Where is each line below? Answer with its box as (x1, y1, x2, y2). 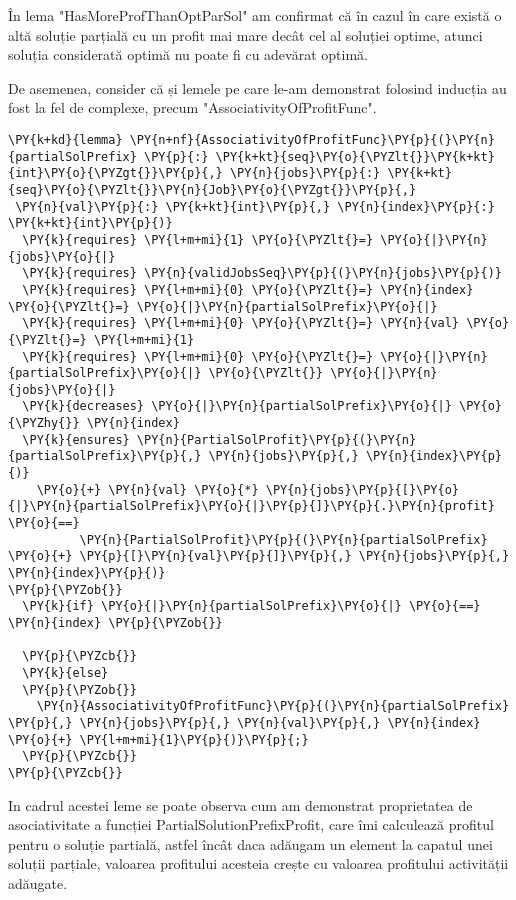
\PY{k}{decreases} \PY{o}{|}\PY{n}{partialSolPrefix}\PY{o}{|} (22, 399, 452, 414)
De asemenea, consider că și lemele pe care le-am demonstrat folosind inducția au (8, 77, 507, 98)
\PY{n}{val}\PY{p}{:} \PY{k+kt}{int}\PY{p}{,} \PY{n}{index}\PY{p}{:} (15, 199, 495, 214)
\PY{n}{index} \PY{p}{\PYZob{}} (8, 616, 223, 630)
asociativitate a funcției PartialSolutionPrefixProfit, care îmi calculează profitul (8, 814, 494, 835)
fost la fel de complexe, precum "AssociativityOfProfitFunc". (8, 97, 377, 118)
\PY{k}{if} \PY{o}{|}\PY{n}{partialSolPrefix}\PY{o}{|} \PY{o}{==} (22, 599, 481, 614)
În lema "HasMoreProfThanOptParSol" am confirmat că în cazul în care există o (8, 5, 502, 25)
